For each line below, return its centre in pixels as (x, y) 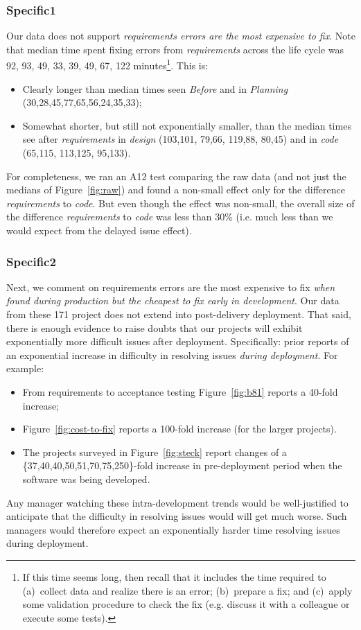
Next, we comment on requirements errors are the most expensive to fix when (171, 287)
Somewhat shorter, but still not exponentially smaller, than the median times (187, 125)
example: (25, 368)
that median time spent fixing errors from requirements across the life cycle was (175, 49)
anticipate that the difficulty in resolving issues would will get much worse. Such (177, 516)
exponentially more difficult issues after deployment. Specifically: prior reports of (178, 341)
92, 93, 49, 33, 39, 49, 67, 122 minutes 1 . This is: (107, 64)
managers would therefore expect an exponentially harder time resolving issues (173, 529)
